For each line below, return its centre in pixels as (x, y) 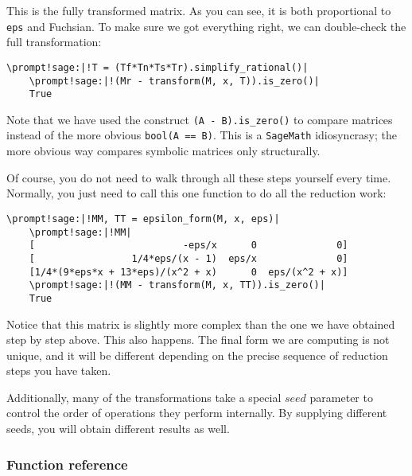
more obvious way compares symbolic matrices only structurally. (163, 151)
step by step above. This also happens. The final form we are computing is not (198, 339)
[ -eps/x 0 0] (189, 246)
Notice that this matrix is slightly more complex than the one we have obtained (201, 324)
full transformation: (54, 42)
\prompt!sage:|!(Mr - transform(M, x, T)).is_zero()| (174, 81)
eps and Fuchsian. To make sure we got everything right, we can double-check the (206, 26)
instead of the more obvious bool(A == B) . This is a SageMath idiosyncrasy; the (202, 135)
